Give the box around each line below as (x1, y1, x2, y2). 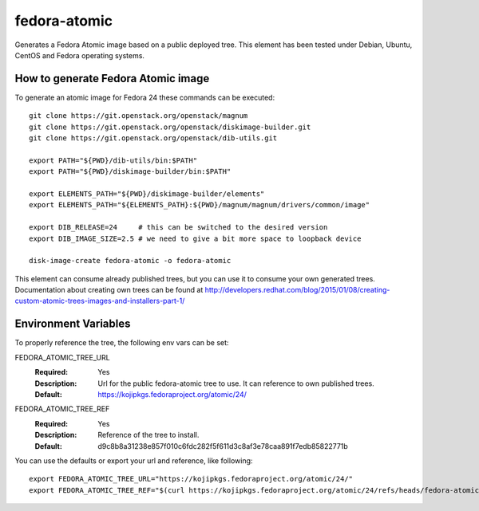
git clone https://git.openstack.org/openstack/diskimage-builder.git (29, 122, 311, 132)
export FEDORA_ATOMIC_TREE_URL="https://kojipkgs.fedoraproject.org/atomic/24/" (29, 474, 354, 484)
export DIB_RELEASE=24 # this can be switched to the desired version (29, 223, 328, 232)
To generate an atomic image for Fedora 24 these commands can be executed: (14, 92, 275, 102)
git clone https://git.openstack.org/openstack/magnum (29, 112, 248, 120)
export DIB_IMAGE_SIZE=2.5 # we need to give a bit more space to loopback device (29, 234, 362, 243)
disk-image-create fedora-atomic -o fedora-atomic (29, 256, 232, 265)
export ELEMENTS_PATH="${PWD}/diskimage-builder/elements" (29, 189, 265, 199)
